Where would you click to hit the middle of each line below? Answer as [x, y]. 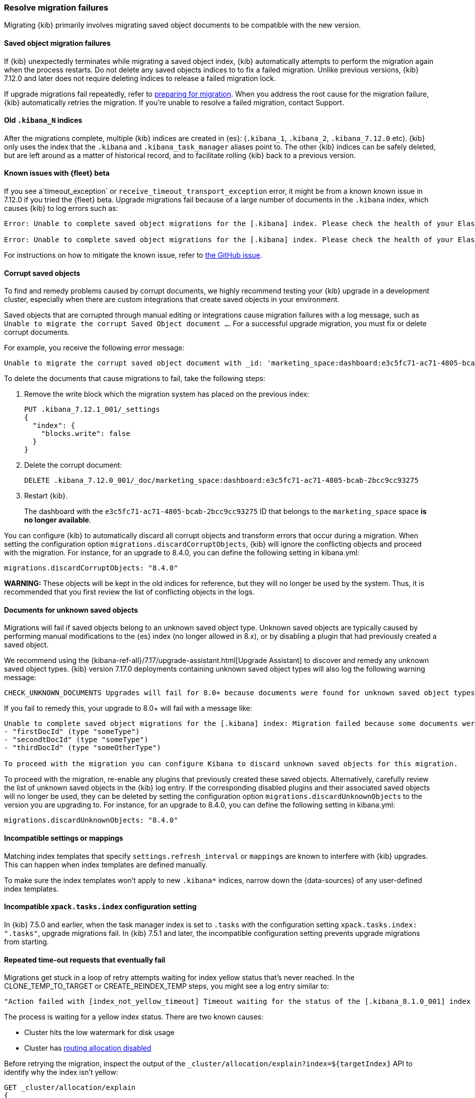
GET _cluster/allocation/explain [70, 1088]
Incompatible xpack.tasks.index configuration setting [100, 907]
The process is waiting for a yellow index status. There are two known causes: [134, 1017]
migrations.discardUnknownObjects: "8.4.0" [91, 820]
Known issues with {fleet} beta [57, 173]
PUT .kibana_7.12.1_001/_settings [92, 410]
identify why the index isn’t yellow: [61, 1072]
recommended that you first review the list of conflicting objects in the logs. [129, 592]
